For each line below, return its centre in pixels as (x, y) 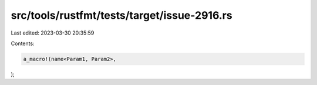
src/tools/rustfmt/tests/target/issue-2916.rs (122, 15)
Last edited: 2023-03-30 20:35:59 (53, 33)
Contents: (23, 43)
